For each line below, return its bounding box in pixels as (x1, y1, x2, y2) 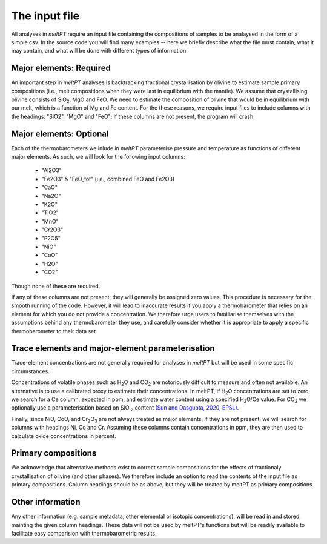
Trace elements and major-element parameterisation (11, 343, 215, 354)
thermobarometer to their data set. (11, 327, 97, 334)
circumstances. (11, 367, 50, 375)
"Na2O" (41, 192, 61, 199)
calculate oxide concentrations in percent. (11, 432, 116, 439)
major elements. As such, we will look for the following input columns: (11, 153, 186, 161)
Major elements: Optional (11, 128, 109, 139)
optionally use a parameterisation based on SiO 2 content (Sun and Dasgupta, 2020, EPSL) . (11, 404, 239, 413)
